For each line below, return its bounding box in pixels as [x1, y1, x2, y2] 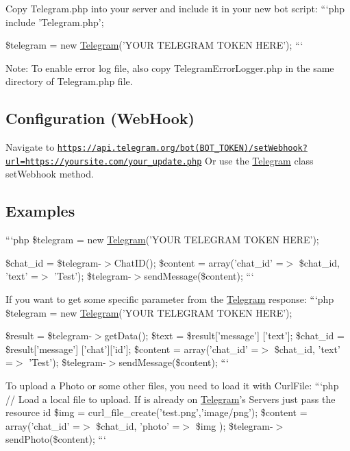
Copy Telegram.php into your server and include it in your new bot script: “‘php [5, 1, 345, 15]
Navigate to [5, 140, 55, 154]
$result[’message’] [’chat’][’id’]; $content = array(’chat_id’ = [5, 341, 259, 356]
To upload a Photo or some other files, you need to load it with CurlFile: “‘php [5, 378, 339, 393]
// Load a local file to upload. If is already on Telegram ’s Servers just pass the [5, 391, 336, 406]
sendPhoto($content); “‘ [5, 432, 106, 446]
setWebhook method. [5, 167, 94, 181]
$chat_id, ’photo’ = [96, 418, 180, 432]
